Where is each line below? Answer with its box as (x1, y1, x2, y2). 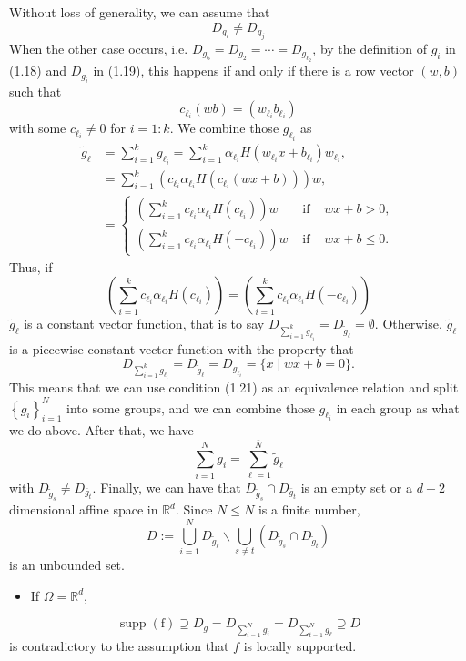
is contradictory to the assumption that (9, 636, 229, 655)
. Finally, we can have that (92, 477, 241, 496)
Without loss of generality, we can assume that (9, 3, 270, 21)
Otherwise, (382, 314, 442, 333)
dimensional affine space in (9, 500, 158, 519)
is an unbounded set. (9, 555, 125, 575)
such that (9, 81, 62, 100)
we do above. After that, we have (9, 421, 194, 440)
